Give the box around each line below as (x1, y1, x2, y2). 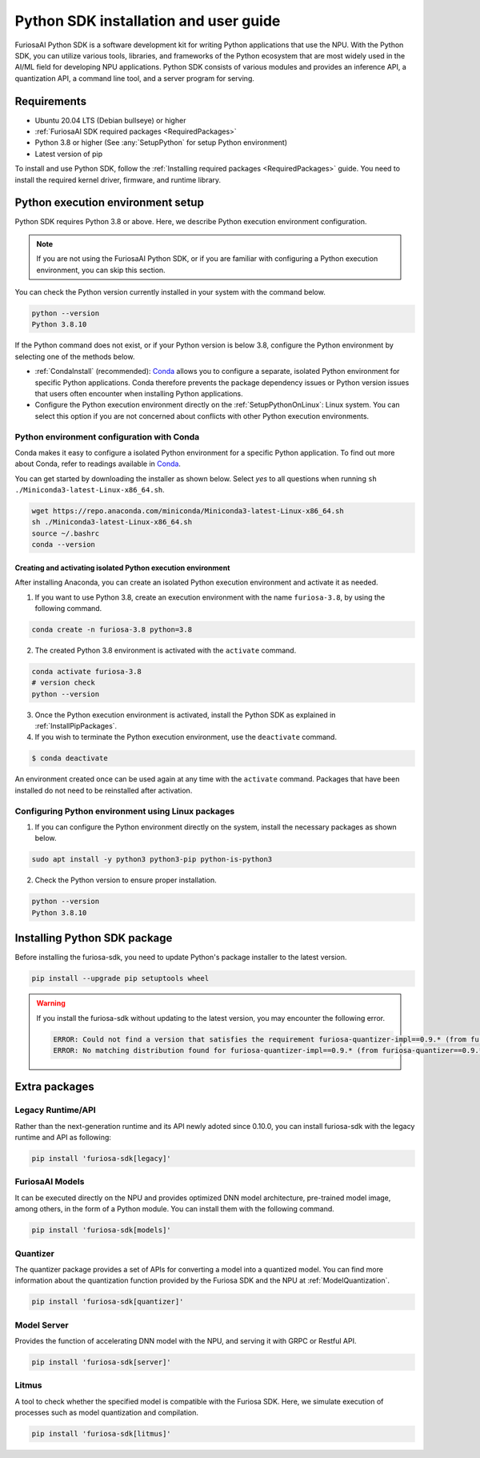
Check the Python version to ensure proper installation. (34, 875, 217, 885)
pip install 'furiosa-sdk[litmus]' (31, 1429, 171, 1439)
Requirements (14, 94, 87, 108)
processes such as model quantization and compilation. (14, 1408, 199, 1417)
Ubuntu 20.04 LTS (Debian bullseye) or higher (34, 115, 186, 125)
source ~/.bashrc (31, 528, 100, 538)
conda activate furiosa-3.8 (31, 667, 142, 676)
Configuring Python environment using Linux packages (14, 805, 235, 817)
